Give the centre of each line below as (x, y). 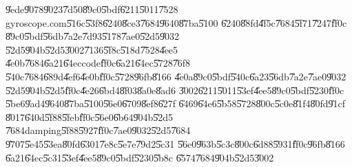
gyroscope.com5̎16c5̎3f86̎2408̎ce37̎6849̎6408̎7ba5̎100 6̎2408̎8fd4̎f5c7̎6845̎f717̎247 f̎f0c (176, 22)
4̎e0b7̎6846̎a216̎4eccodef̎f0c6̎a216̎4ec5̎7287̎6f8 (98, 63)
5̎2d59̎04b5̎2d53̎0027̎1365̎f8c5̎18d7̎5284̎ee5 (92, 49)
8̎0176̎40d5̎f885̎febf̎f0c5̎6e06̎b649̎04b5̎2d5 (90, 116)
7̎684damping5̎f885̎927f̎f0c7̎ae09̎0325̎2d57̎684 (98, 130)
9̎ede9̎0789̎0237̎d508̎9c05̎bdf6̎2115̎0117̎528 (92, 9)
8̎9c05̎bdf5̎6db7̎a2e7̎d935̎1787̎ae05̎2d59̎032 (93, 36)
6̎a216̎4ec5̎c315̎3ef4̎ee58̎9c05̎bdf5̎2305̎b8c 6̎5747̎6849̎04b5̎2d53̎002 (140, 157)
